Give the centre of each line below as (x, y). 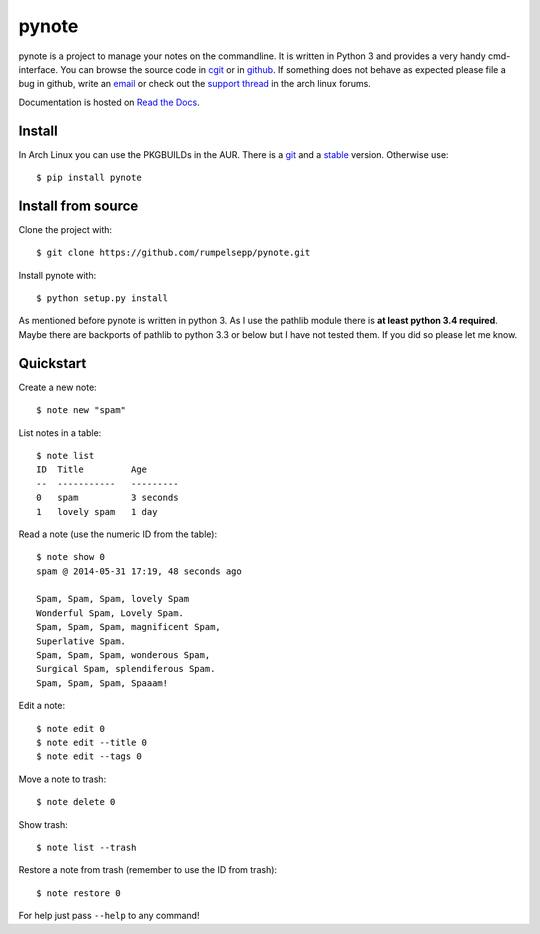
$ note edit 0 (70, 728)
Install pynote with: (57, 275)
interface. (38, 69)
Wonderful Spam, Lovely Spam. (110, 613)
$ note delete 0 (76, 802)
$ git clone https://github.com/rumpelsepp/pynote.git (173, 253)
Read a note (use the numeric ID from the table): (118, 534)
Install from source (78, 205)
